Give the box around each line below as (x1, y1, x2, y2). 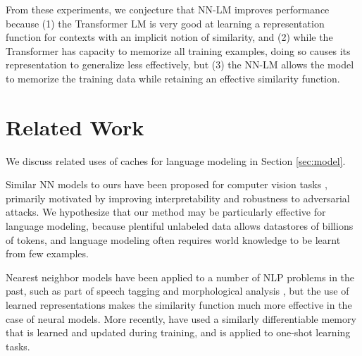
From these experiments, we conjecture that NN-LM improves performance (6, 2, 330, 16)
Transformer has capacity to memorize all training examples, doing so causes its (6, 43, 351, 58)
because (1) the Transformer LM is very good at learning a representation (6, 16, 325, 30)
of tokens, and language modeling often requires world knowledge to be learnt (6, 232, 341, 247)
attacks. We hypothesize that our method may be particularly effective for (6, 204, 326, 219)
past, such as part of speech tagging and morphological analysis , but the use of (6, 283, 349, 298)
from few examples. (6, 246, 89, 261)
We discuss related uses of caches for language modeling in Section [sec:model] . (6, 153, 346, 168)
